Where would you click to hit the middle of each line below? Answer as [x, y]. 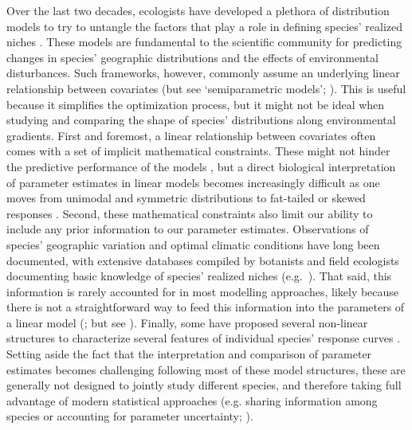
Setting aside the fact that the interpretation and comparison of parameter [189, 354]
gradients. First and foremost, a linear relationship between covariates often [191, 135]
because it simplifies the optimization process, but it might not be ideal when [196, 104]
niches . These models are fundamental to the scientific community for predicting [204, 42]
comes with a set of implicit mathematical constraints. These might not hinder [198, 151]
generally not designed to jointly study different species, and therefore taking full [204, 385]
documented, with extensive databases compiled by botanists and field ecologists [203, 260]
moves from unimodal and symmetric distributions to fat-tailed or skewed [186, 198]
